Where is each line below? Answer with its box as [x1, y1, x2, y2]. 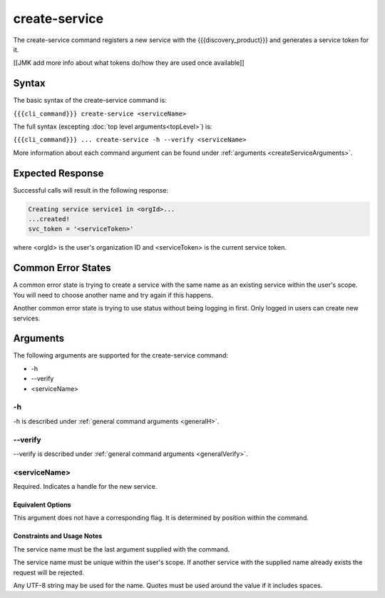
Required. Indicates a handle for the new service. [13, 482, 158, 491]
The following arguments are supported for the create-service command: [13, 351, 228, 360]
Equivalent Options [13, 500, 71, 510]
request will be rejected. [13, 568, 85, 577]
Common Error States [13, 262, 112, 274]
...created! [28, 215, 71, 223]
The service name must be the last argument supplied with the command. [13, 544, 230, 553]
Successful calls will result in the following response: [13, 186, 169, 194]
